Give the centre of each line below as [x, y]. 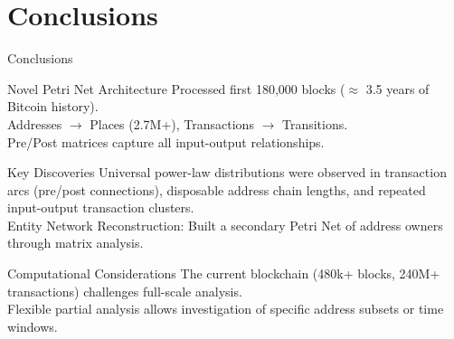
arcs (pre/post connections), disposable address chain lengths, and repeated [217, 189]
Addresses [35, 123]
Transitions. [315, 123]
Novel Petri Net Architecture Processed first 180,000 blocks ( [176, 88]
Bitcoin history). [53, 106]
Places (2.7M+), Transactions [172, 123]
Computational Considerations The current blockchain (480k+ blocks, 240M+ [224, 273]
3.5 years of [397, 88]
